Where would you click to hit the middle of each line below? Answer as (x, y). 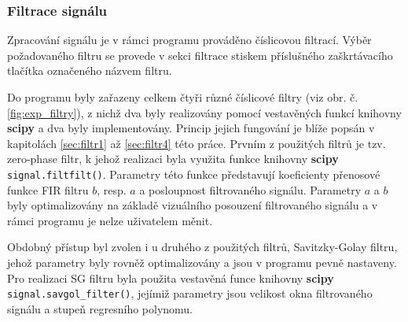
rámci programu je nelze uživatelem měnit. (110, 220)
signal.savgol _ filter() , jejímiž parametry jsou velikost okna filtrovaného (190, 293)
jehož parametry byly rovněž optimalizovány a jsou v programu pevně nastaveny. (202, 262)
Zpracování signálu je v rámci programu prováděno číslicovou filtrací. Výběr (189, 40)
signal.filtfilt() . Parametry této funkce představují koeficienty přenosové (194, 174)
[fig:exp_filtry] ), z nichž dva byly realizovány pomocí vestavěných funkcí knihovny (204, 112)
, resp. (112, 189)
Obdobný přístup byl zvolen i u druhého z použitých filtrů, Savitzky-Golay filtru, (202, 247)
